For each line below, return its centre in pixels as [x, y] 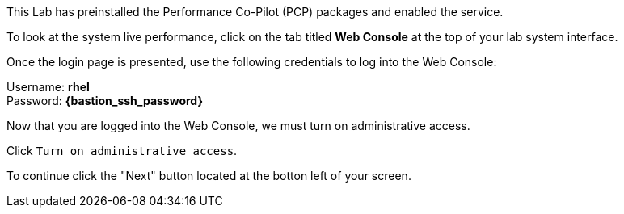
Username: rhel [48, 87]
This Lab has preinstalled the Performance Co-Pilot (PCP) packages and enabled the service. [255, 12]
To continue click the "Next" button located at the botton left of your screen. [209, 176]
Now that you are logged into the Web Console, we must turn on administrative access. [238, 126]
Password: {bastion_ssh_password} [105, 101]
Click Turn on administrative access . [122, 151]
